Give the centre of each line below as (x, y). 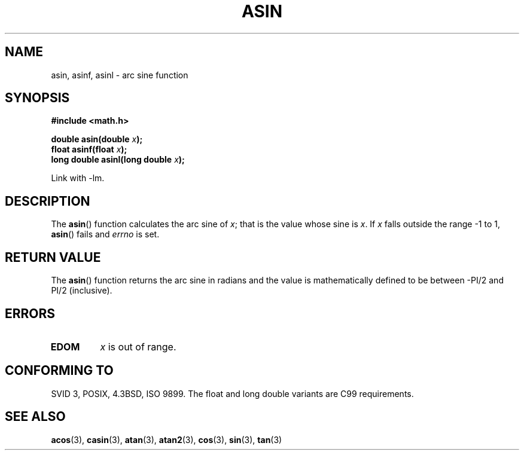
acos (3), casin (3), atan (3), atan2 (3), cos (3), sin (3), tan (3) (167, 439)
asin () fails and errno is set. (105, 234)
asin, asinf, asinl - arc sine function (120, 75)
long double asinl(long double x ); (118, 160)
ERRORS (30, 313)
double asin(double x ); (97, 139)
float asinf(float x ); (89, 149)
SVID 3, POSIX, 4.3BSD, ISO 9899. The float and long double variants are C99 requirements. (232, 393)
